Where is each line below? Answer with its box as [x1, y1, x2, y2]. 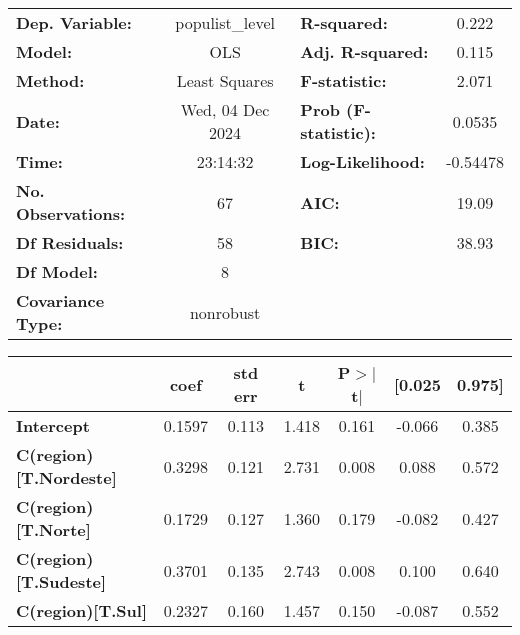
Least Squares [176, 69, 274, 92]
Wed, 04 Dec [180, 98, 270, 121]
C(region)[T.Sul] [16, 599, 148, 622]
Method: [16, 69, 85, 92]
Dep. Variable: [16, 11, 132, 34]
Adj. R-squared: [300, 40, 429, 63]
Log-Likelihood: [300, 150, 425, 173]
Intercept [16, 414, 90, 437]
